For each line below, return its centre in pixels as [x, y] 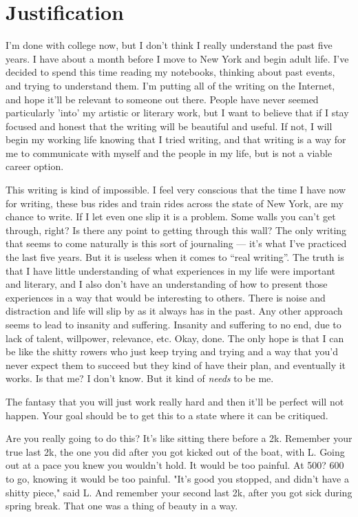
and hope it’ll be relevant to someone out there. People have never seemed [162, 99]
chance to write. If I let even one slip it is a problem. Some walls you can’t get [171, 217]
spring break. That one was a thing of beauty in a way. [122, 506]
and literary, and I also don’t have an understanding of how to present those [167, 284]
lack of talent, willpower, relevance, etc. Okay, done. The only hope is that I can [175, 338]
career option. [35, 166]
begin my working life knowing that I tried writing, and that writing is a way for [176, 139]
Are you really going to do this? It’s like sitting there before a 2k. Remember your [179, 438]
